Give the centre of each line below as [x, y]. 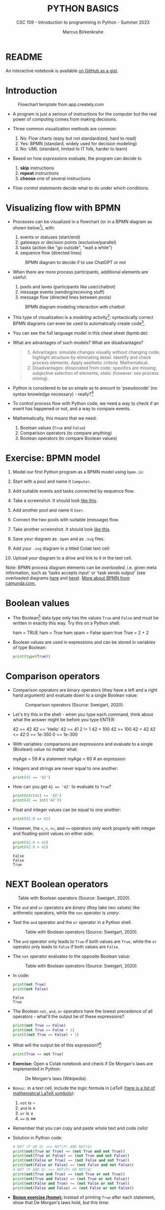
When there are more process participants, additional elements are [80, 272]
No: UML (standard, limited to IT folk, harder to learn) [74, 149]
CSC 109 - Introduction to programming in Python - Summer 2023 [83, 22]
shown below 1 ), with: [34, 227]
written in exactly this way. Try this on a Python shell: [66, 623]
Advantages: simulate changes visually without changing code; [96, 352]
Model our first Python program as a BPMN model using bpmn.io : [78, 472]
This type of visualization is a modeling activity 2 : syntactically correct [83, 317]
